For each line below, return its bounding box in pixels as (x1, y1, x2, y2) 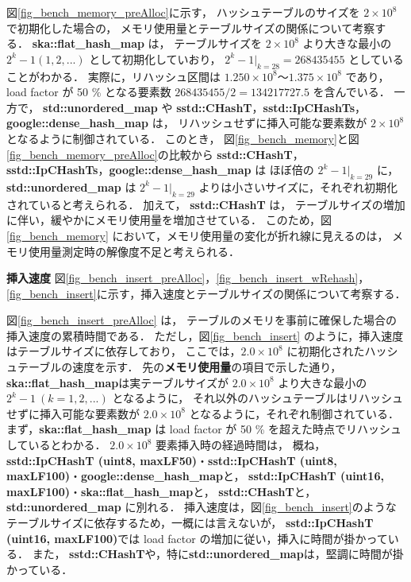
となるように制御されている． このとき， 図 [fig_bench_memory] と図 (6, 130, 359, 146)
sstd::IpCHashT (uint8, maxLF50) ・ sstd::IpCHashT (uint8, (6, 452, 337, 468)
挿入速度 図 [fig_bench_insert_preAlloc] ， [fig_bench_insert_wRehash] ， (6, 270, 370, 286)
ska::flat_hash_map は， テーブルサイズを (32, 35, 262, 52)
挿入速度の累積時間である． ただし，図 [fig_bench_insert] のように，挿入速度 (6, 327, 404, 343)
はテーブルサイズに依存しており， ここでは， (6, 343, 241, 359)
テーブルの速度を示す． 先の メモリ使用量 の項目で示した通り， (17, 359, 342, 375)
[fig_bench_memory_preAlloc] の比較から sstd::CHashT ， (6, 145, 304, 162)
